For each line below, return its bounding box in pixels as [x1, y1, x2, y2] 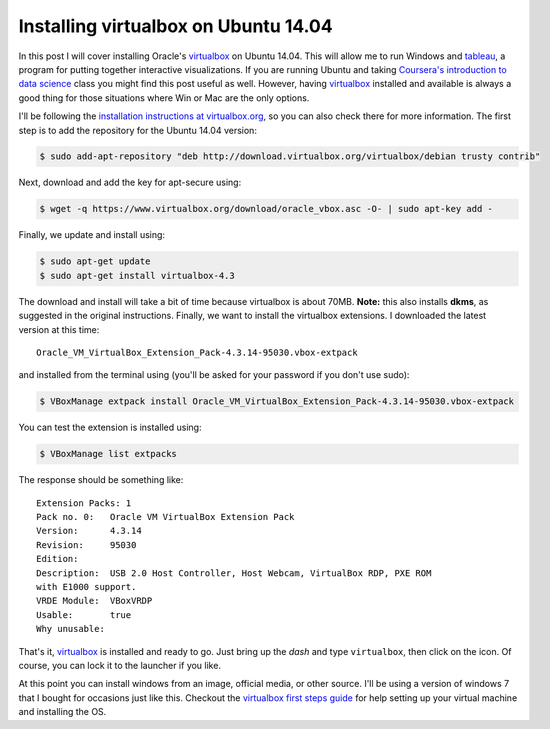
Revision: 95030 [36, 539, 137, 550]
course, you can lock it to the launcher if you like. [18, 659, 222, 671]
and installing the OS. [18, 706, 107, 718]
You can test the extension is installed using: [18, 421, 202, 434]
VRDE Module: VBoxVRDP [36, 595, 153, 607]
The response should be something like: [18, 474, 184, 486]
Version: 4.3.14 [36, 525, 142, 537]
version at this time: [18, 323, 100, 335]
